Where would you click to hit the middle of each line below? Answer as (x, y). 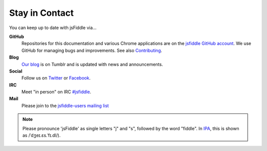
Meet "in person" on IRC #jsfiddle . (56, 92)
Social (16, 71)
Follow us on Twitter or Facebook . (56, 78)
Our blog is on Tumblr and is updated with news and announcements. (92, 64)
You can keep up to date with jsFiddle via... (53, 28)
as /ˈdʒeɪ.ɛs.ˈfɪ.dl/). (42, 135)
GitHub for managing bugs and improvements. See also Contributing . (92, 50)
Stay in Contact (42, 13)
